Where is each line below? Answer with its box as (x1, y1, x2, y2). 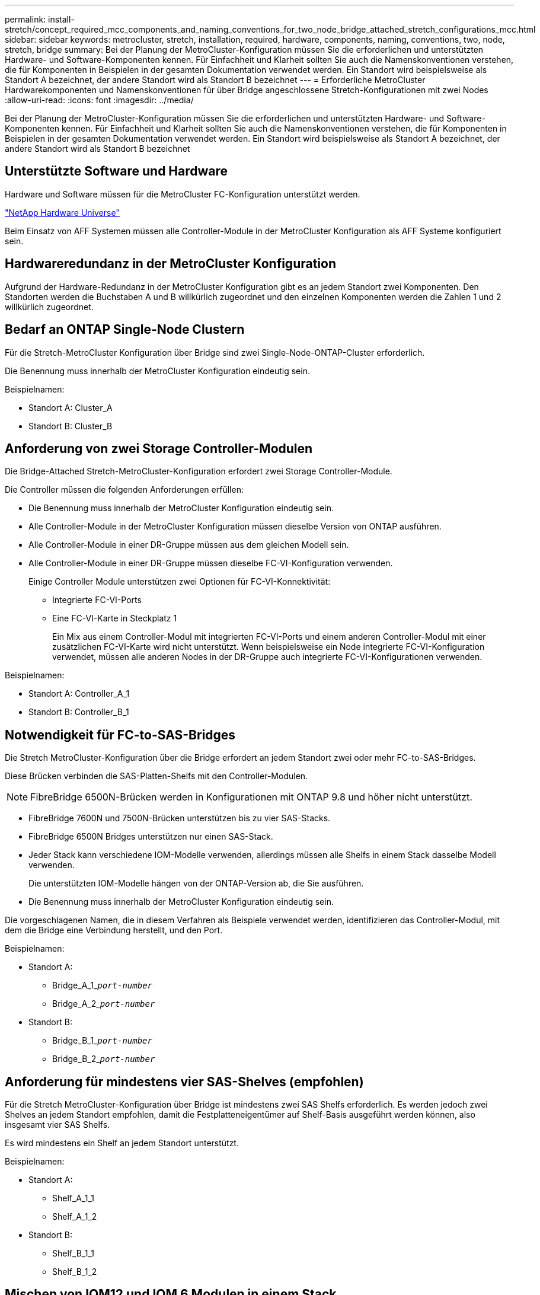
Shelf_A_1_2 (52, 1211, 97, 1222)
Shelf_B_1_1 (52, 1248, 94, 1259)
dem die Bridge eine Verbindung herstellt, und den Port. (5, 925, 223, 936)
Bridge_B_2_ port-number (52, 1054, 155, 1064)
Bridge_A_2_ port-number (52, 999, 155, 1009)
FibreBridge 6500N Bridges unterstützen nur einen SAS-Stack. (28, 831, 273, 842)
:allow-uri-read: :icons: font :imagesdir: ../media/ (5, 95, 194, 105)
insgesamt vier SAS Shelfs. (5, 1119, 110, 1130)
